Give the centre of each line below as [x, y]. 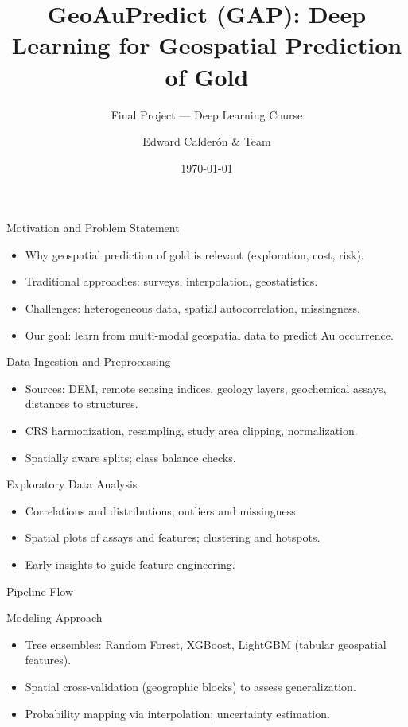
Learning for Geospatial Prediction [207, 45]
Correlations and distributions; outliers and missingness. [162, 510]
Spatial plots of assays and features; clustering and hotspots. [173, 537]
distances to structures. [82, 404]
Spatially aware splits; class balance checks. [130, 457]
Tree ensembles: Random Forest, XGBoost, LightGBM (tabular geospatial [206, 644]
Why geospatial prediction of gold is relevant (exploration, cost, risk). [194, 254]
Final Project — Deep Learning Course [207, 114]
